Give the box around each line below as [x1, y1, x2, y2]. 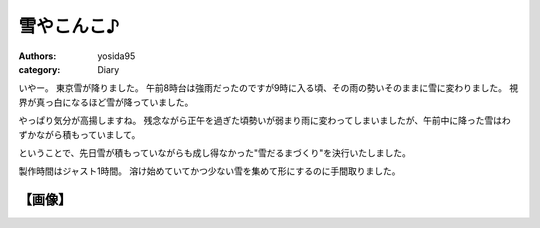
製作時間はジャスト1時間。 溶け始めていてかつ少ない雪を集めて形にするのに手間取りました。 [18, 165, 401, 177]
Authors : [18, 50, 57, 62]
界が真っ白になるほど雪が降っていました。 [18, 96, 194, 108]
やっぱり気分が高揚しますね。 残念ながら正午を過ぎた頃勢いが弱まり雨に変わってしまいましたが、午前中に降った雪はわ [18, 115, 511, 127]
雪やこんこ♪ [18, 15, 120, 37]
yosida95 [97, 50, 136, 62]
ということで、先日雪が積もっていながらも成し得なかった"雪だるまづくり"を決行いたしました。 [18, 146, 412, 159]
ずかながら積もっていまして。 [18, 128, 141, 140]
